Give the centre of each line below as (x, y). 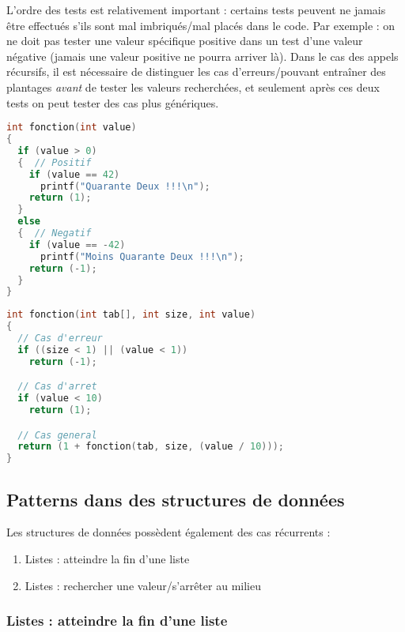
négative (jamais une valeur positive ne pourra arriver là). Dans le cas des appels (202, 56)
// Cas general (57, 435)
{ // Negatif (55, 233)
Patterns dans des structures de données (176, 499)
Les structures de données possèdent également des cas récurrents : (168, 532)
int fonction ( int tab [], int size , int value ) (131, 315)
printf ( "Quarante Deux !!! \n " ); (125, 186)
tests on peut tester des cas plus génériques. (113, 102)
